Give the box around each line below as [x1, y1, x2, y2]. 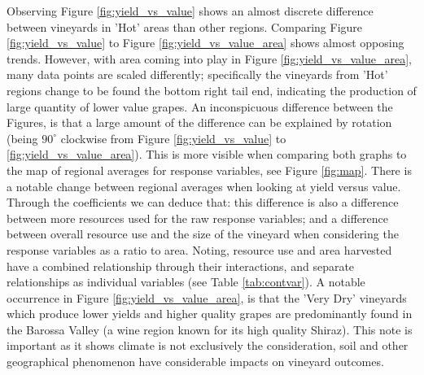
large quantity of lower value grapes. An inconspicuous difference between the [7, 98, 393, 115]
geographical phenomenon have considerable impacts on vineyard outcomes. [7, 353, 384, 370]
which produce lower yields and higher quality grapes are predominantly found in [7, 305, 413, 322]
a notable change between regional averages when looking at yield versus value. [7, 177, 401, 194]
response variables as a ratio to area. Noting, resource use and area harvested [7, 241, 392, 258]
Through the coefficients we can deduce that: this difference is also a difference [7, 194, 399, 211]
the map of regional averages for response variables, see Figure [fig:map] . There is [7, 161, 412, 178]
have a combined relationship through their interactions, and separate [7, 257, 355, 274]
